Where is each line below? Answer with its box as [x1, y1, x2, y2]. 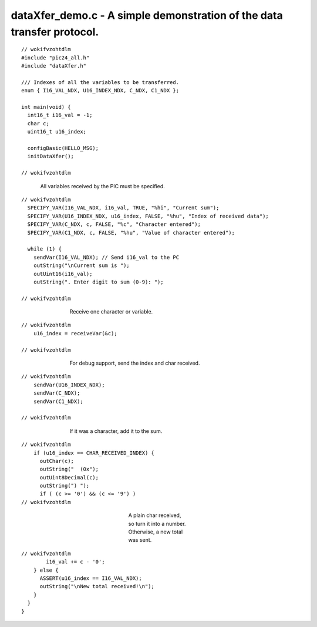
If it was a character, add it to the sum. [69, 427, 163, 435]
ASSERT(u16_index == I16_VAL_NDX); [39, 575, 142, 582]
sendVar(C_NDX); [33, 390, 80, 396]
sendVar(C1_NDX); [33, 398, 83, 405]
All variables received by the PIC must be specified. [40, 182, 166, 189]
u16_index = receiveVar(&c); [33, 330, 117, 336]
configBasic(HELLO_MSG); [27, 145, 99, 152]
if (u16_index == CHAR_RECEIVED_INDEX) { [33, 449, 155, 456]
